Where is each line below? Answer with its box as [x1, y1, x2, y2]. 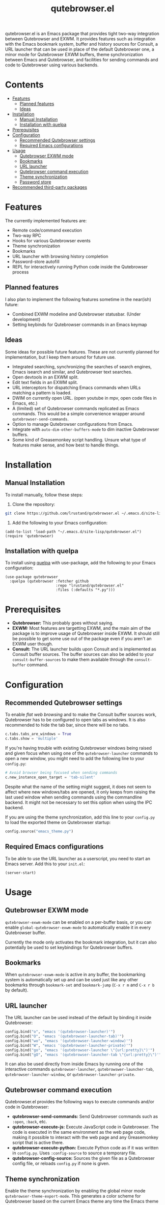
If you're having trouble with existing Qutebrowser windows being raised [5, 745, 152, 751]
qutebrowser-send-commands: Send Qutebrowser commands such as [12, 1114, 158, 1119]
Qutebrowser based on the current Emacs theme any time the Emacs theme [5, 1198, 159, 1204]
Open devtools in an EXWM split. [12, 374, 79, 380]
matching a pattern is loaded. [12, 389, 72, 396]
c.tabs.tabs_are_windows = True [5, 732, 71, 736]
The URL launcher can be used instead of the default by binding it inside [5, 1015, 152, 1021]
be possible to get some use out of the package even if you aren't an [12, 636, 152, 642]
